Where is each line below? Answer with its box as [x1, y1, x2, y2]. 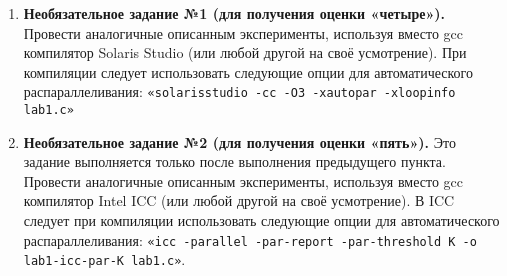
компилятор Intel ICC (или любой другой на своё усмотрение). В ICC [23, 190, 455, 211]
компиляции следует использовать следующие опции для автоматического [23, 61, 473, 82]
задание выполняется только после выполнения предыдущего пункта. [23, 151, 446, 172]
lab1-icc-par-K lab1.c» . [23, 249, 186, 270]
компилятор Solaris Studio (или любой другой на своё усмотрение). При [23, 42, 467, 63]
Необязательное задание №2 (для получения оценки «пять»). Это [23, 131, 456, 152]
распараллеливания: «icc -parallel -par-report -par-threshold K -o [23, 229, 477, 250]
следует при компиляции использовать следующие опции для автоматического [23, 210, 500, 231]
